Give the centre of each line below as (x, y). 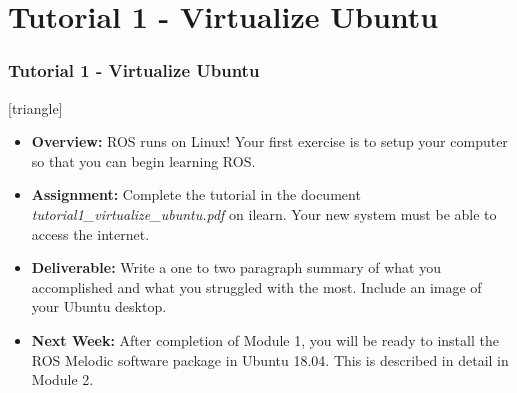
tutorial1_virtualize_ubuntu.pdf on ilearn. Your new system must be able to (264, 213)
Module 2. (62, 379)
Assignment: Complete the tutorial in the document (196, 194)
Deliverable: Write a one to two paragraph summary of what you (236, 267)
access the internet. (90, 233)
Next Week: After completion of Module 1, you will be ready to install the (265, 339)
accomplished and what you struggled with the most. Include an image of (256, 286)
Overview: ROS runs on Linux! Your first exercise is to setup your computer (269, 141)
